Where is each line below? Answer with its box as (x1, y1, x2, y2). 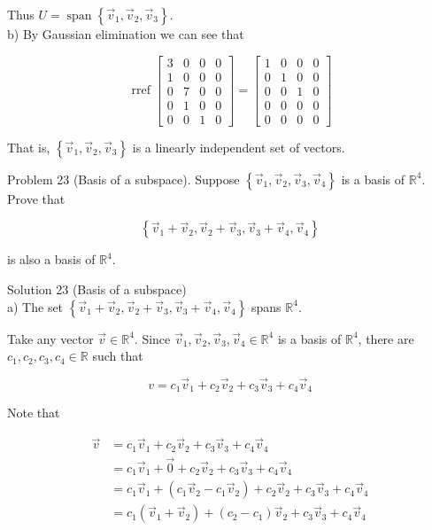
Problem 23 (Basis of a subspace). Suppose (7, 169, 240, 188)
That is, (7, 137, 50, 156)
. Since (134, 329, 171, 347)
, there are (358, 329, 414, 347)
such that (92, 347, 143, 365)
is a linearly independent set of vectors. (132, 137, 345, 156)
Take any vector (7, 329, 94, 347)
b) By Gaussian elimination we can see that (7, 25, 244, 43)
